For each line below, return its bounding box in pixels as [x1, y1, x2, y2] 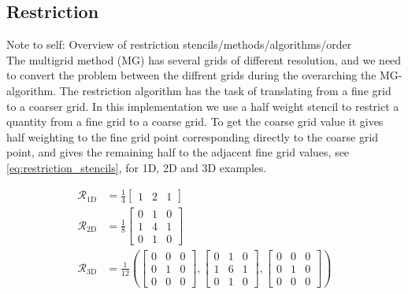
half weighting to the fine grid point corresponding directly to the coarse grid [6, 128, 379, 145]
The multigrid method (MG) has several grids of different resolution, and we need [6, 51, 402, 68]
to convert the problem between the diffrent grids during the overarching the [6, 67, 376, 83]
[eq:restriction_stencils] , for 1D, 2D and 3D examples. [6, 159, 267, 175]
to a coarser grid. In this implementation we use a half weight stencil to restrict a [6, 97, 399, 114]
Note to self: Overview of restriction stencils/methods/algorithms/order [6, 36, 352, 53]
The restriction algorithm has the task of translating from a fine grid [59, 82, 391, 98]
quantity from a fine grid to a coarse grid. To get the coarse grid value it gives [6, 113, 384, 130]
